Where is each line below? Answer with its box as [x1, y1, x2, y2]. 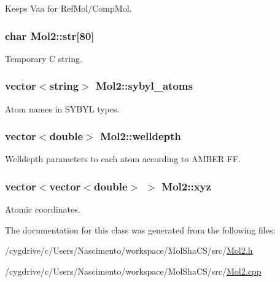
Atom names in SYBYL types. [5, 102, 120, 115]
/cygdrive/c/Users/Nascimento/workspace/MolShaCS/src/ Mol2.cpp [5, 265, 262, 278]
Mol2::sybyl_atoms [95, 78, 193, 93]
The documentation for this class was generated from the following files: [5, 223, 276, 236]
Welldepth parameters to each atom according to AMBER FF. [5, 152, 241, 165]
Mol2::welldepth [99, 128, 181, 144]
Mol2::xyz [161, 178, 211, 194]
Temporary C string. [5, 52, 82, 65]
